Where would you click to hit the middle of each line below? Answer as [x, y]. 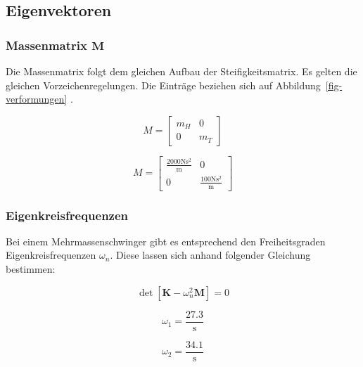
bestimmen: [31, 269]
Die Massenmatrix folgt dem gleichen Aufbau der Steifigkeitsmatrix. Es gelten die [181, 71]
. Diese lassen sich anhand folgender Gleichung [210, 255]
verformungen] [37, 99]
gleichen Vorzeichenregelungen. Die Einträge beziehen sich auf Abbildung [163, 85]
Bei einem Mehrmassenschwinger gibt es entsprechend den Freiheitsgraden [166, 241]
